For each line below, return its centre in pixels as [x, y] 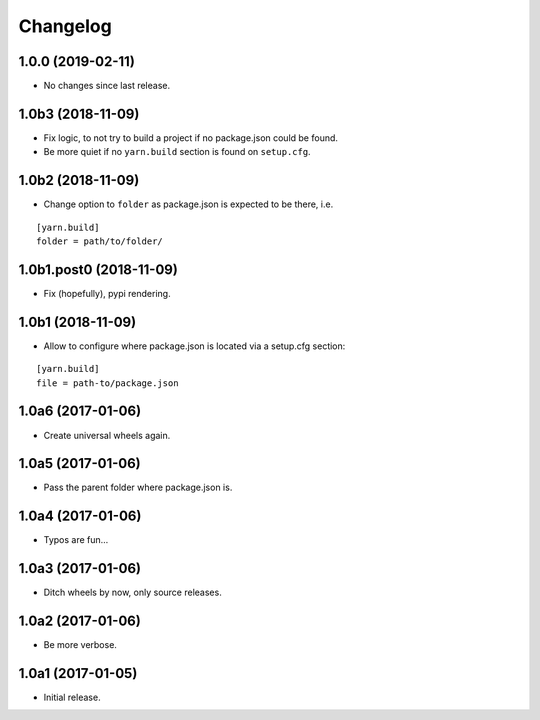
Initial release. [72, 697]
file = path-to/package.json [107, 383]
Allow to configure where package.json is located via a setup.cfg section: [194, 346]
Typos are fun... [76, 540]
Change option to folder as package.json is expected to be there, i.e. [188, 204]
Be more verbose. [80, 645]
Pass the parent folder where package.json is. [138, 487]
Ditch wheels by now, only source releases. [132, 592]
